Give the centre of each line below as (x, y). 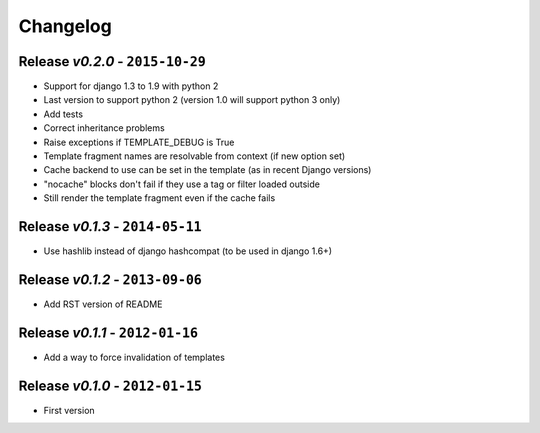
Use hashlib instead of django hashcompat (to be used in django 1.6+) (188, 251)
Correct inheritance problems (104, 128)
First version (69, 410)
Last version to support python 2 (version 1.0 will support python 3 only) (192, 100)
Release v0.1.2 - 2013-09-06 (110, 279)
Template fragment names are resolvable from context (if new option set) (194, 156)
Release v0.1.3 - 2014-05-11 (110, 226)
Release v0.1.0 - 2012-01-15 (110, 385)
